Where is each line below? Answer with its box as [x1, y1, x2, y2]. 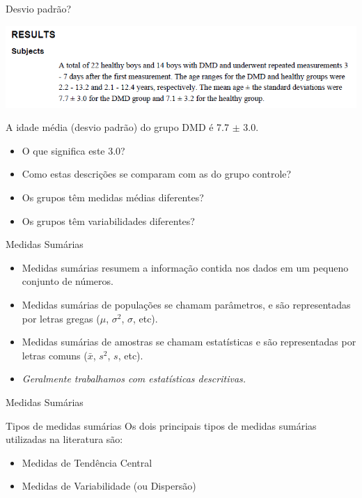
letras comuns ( [22, 348, 88, 362]
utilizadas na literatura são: [6, 432, 123, 446]
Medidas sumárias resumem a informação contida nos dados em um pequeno [22, 260, 349, 274]
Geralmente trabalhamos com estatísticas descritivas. [22, 371, 246, 386]
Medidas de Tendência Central [22, 455, 152, 469]
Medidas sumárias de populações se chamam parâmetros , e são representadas [22, 297, 351, 312]
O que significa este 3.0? [22, 143, 125, 157]
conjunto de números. [22, 274, 113, 288]
